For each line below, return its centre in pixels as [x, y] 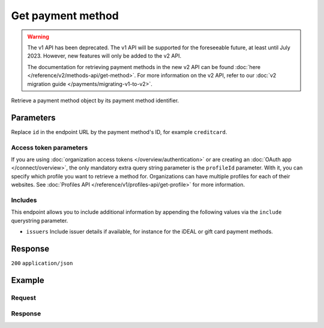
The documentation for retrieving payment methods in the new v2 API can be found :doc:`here [144, 67]
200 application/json [42, 263]
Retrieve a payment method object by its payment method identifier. [95, 100]
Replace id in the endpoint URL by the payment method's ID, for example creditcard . [119, 132]
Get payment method [65, 16]
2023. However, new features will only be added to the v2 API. [104, 56]
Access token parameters [49, 147]
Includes [24, 200]
